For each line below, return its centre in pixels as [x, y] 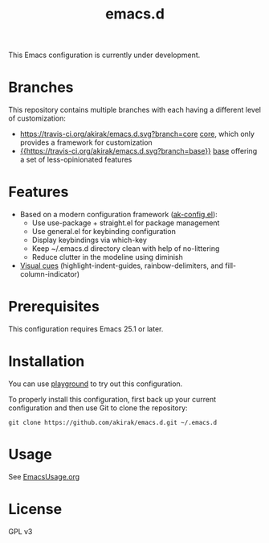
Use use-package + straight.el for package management [126, 223]
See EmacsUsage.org [44, 476]
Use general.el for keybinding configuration [104, 232]
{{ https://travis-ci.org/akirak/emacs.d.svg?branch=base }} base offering [139, 151]
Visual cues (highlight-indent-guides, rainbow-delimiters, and [121, 265]
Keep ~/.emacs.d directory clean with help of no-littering [126, 249]
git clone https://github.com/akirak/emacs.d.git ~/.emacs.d [113, 422]
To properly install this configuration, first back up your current [112, 399]
